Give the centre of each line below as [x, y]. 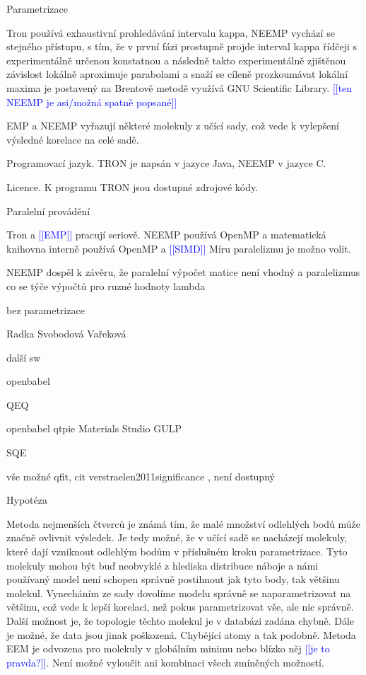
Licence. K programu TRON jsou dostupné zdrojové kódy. [132, 186]
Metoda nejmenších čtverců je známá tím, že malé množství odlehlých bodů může [184, 523]
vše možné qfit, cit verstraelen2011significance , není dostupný [141, 476]
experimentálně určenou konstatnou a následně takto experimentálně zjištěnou [176, 60]
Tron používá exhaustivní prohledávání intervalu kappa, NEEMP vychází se [171, 32]
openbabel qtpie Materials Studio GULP [94, 428]
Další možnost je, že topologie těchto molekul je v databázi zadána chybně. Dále [181, 621]
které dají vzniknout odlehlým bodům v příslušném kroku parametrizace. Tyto [177, 552]
